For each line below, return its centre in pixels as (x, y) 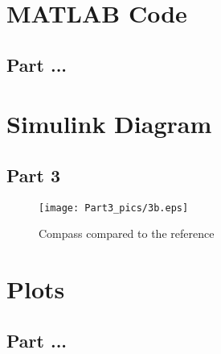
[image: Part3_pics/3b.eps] (114, 208)
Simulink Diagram (109, 124)
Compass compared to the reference (127, 233)
